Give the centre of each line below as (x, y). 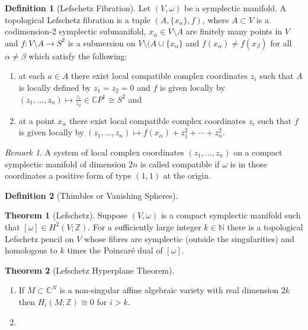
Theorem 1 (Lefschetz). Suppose (66, 215)
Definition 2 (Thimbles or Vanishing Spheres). (92, 195)
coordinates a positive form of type (68, 175)
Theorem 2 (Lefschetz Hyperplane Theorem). (90, 270)
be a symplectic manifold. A (235, 8)
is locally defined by (55, 87)
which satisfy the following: (78, 55)
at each (32, 76)
